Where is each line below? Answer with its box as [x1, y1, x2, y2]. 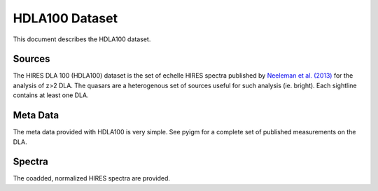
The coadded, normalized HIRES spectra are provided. [13, 174, 171, 183]
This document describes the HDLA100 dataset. [13, 35, 151, 43]
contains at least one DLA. [13, 91, 89, 99]
